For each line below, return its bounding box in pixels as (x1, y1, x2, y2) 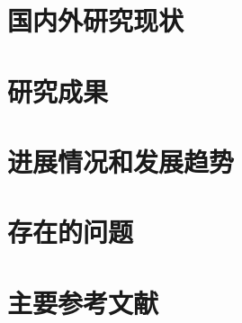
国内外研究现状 (7, 2, 184, 39)
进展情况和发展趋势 (7, 142, 235, 179)
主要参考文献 (7, 283, 159, 320)
